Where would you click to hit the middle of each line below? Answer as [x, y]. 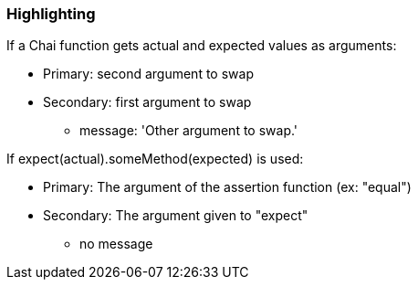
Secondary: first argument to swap [147, 102]
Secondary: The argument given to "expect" [176, 216]
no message [116, 244]
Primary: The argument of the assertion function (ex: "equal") [227, 187]
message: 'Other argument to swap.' [189, 131]
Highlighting [51, 14]
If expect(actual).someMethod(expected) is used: [155, 159]
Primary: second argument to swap [148, 74]
